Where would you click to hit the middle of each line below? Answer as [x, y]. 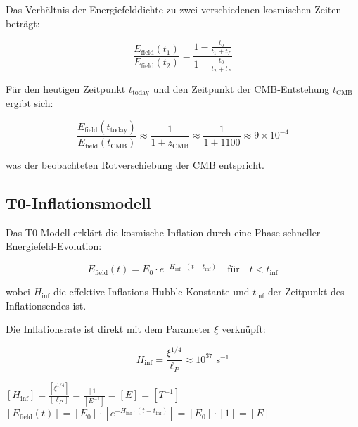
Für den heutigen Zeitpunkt [66, 88]
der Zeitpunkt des [306, 292]
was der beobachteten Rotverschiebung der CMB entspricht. [135, 165]
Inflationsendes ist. [46, 305]
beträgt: [23, 23]
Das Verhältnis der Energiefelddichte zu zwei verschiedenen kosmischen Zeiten [174, 9]
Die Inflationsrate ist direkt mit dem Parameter [108, 329]
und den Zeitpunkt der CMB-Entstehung [241, 88]
